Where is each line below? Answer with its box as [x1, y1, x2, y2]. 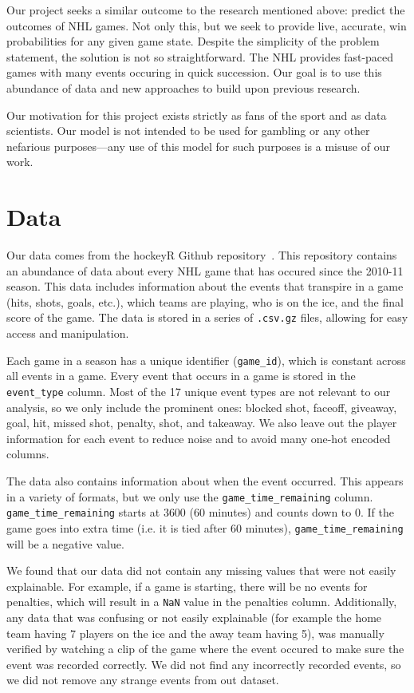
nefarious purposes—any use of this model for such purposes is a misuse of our [6, 137, 390, 154]
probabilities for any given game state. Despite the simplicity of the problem [6, 33, 380, 49]
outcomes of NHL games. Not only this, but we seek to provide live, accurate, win [6, 17, 407, 34]
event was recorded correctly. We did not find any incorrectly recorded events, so [6, 655, 401, 672]
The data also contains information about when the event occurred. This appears [6, 472, 404, 489]
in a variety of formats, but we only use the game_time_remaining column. [6, 488, 373, 505]
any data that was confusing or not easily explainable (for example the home [6, 608, 382, 625]
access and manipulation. [6, 325, 129, 342]
